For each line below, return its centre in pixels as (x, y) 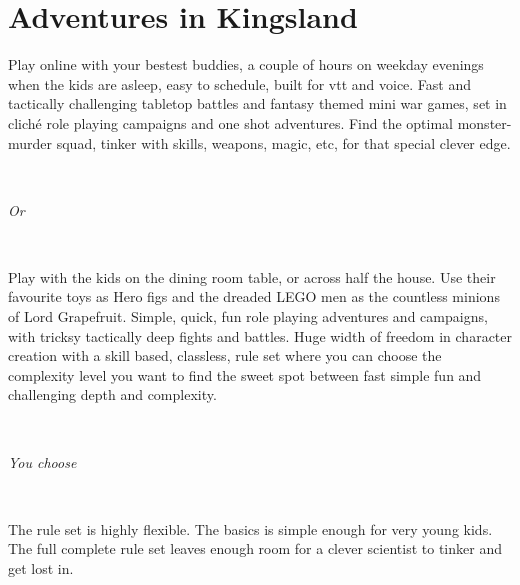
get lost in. (41, 568)
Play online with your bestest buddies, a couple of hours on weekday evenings (246, 64)
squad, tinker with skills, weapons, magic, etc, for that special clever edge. (283, 142)
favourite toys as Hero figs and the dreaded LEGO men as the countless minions (254, 296)
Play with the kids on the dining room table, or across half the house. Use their (252, 276)
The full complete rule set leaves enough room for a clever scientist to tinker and (255, 548)
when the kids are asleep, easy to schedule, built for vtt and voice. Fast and (240, 83)
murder (30, 142)
